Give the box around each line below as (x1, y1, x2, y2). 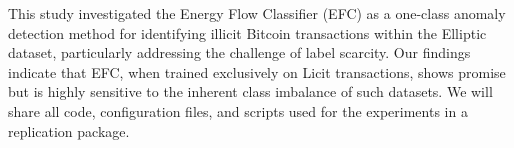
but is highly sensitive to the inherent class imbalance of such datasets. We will (8, 81, 493, 102)
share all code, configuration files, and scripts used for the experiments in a (8, 100, 468, 121)
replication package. (8, 120, 130, 141)
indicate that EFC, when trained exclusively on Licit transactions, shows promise (8, 61, 506, 82)
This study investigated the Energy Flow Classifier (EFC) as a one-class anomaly (8, 3, 506, 23)
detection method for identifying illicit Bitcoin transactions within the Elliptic (8, 22, 487, 43)
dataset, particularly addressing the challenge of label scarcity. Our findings (8, 42, 471, 63)
